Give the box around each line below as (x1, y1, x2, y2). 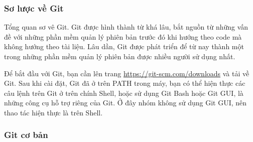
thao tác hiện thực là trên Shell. (4, 107, 103, 117)
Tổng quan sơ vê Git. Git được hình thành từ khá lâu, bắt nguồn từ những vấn (4, 22, 248, 32)
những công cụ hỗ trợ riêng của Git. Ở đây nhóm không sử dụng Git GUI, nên (4, 97, 247, 108)
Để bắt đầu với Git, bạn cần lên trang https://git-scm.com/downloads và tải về (4, 68, 249, 78)
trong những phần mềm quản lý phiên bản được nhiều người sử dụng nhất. (4, 51, 235, 61)
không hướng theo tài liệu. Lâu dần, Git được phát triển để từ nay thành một (4, 41, 244, 52)
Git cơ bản (4, 128, 48, 141)
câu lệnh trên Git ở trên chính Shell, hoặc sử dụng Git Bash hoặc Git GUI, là (4, 87, 243, 98)
